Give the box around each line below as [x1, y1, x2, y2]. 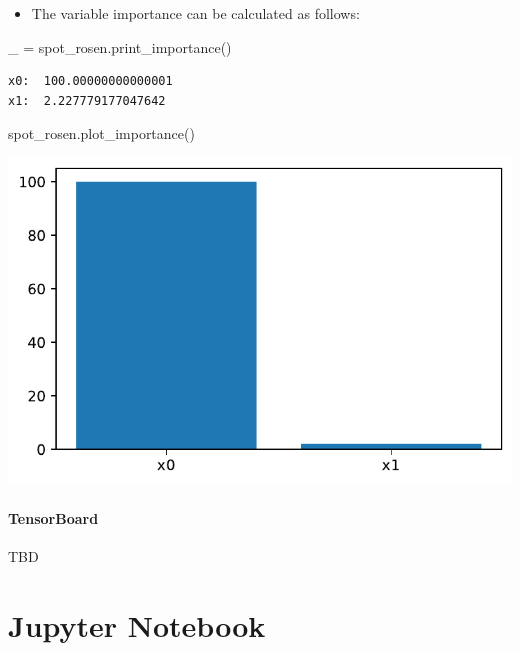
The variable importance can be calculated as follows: [31, 3, 360, 23]
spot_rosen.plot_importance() [8, 123, 195, 144]
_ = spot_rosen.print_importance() [8, 36, 232, 57]
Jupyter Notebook [8, 604, 266, 645]
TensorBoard [8, 507, 99, 528]
